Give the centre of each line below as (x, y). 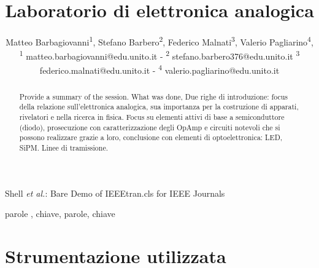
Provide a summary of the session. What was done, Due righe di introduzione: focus (153, 96)
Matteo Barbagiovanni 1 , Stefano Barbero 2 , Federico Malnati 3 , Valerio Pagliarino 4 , (159, 41)
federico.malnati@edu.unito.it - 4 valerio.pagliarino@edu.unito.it (159, 69)
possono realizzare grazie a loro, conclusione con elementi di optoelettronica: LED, (151, 137)
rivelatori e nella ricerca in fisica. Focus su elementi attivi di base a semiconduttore (152, 116)
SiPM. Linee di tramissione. (63, 147)
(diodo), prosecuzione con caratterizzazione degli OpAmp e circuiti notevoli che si (150, 127)
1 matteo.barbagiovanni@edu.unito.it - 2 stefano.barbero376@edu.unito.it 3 (159, 55)
